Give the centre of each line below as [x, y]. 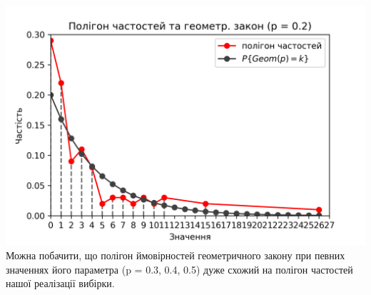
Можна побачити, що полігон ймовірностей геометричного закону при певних [176, 255]
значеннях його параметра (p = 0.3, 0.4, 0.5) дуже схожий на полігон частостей [179, 269]
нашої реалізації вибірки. [60, 283]
